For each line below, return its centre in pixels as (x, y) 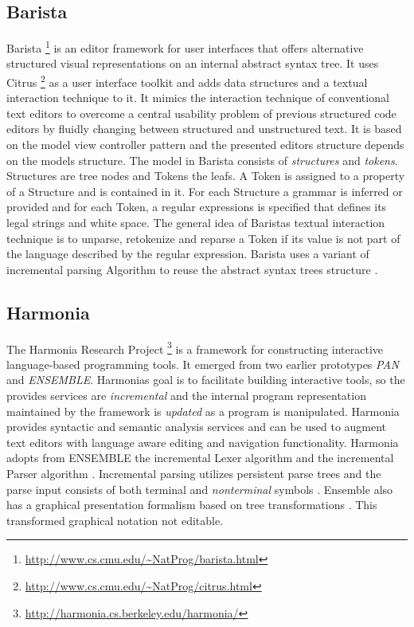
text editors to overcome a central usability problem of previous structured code (201, 113)
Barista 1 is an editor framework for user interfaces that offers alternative (185, 47)
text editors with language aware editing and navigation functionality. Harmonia (203, 442)
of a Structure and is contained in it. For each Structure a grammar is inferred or (205, 191)
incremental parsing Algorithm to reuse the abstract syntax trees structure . (192, 269)
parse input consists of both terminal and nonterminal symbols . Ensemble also (200, 489)
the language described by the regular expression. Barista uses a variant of (188, 254)
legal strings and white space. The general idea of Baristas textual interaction (196, 223)
